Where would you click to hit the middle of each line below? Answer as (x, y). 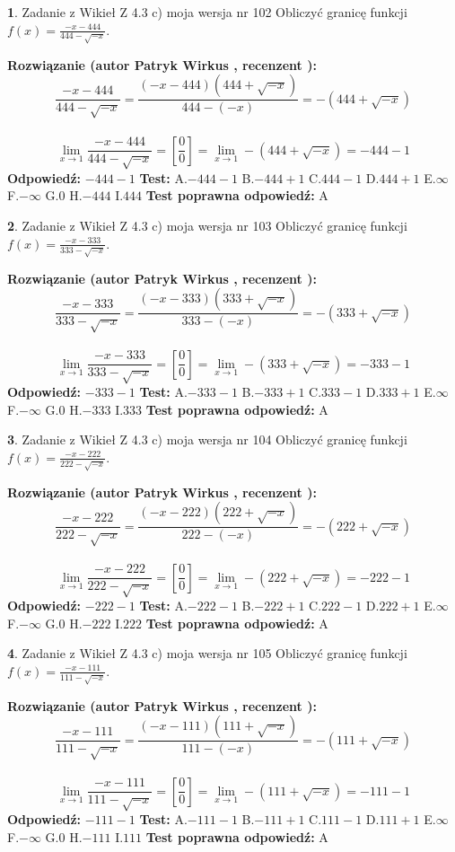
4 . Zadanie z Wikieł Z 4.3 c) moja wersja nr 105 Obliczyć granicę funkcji (207, 653)
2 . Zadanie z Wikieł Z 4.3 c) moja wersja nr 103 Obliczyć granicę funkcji (207, 226)
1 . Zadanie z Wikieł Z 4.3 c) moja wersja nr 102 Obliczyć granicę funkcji (207, 12)
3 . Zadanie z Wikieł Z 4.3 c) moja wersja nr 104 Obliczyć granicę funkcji (207, 439)
